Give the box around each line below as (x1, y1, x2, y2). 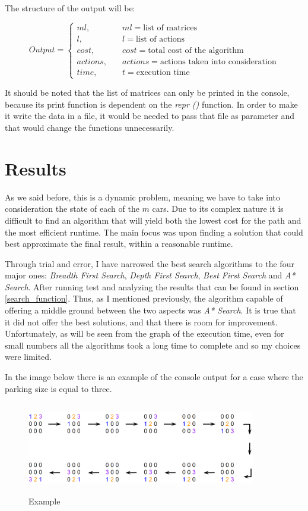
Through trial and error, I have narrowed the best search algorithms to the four (5, 257, 294, 269)
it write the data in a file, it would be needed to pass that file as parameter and (5, 109, 294, 122)
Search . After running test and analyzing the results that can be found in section (5, 280, 299, 293)
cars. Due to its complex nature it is (152, 202, 284, 215)
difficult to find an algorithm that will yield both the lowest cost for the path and (5, 214, 301, 226)
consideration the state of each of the (5, 202, 139, 215)
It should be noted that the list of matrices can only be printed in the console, (5, 86, 290, 99)
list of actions (135, 35, 185, 43)
